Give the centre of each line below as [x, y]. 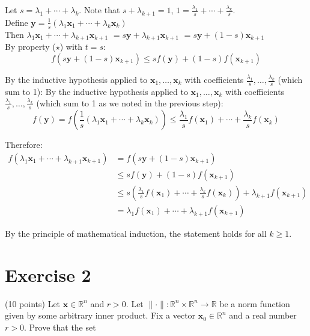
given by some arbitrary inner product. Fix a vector [100, 315]
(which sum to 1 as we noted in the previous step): [130, 103]
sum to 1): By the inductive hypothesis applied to [96, 91]
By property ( [30, 47]
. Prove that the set [60, 327]
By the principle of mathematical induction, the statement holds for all [136, 233]
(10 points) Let [33, 303]
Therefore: [24, 145]
